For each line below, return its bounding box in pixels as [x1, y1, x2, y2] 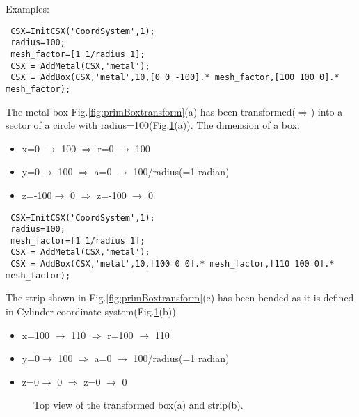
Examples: [6, 1, 49, 15]
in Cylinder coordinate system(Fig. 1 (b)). [6, 304, 179, 319]
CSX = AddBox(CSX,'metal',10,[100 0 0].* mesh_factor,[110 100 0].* [10, 259, 335, 269]
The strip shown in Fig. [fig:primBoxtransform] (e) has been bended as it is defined [6, 290, 354, 305]
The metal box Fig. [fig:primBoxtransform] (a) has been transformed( [6, 104, 296, 118]
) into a [310, 104, 343, 118]
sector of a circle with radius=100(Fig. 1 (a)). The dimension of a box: [6, 118, 300, 132]
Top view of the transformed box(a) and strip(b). [33, 398, 244, 412]
